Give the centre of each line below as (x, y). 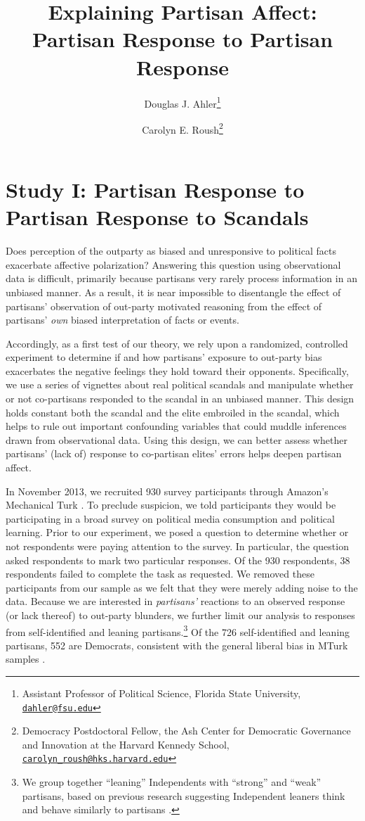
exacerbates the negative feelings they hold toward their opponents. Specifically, (177, 370)
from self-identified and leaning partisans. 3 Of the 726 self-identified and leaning (178, 630)
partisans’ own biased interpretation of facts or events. (122, 320)
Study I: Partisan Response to (155, 189)
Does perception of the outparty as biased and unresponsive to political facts (171, 251)
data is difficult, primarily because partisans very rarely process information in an (181, 278)
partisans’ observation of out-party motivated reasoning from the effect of (164, 306)
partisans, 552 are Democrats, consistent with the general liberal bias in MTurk (177, 645)
